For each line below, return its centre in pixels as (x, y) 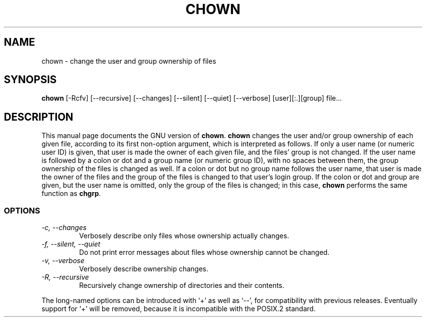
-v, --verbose (63, 261)
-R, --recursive (65, 277)
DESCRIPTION (39, 117)
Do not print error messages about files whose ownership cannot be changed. (204, 252)
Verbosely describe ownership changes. (144, 269)
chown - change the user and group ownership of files (129, 61)
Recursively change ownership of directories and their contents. (182, 285)
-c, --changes (64, 228)
